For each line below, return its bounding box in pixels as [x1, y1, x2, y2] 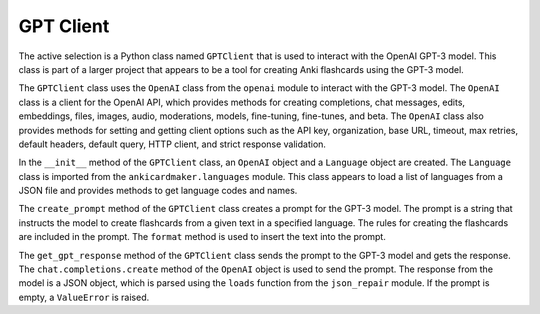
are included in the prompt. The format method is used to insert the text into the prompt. [18, 231, 387, 243]
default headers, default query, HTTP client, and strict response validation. [18, 138, 327, 150]
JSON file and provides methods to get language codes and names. [18, 185, 298, 197]
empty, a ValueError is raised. [18, 291, 150, 303]
